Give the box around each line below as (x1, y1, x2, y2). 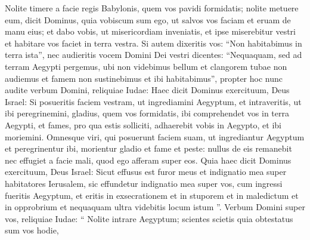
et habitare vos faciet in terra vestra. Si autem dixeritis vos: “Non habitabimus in (5, 36, 302, 49)
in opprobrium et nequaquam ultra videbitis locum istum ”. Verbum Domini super (5, 201, 305, 213)
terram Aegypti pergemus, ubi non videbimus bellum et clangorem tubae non (5, 60, 287, 72)
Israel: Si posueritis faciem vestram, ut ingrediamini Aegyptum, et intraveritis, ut (5, 95, 302, 107)
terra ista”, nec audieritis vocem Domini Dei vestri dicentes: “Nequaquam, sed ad (5, 48, 302, 61)
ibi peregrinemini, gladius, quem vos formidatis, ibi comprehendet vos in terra (5, 107, 289, 119)
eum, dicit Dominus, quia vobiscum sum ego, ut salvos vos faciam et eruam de (5, 13, 291, 26)
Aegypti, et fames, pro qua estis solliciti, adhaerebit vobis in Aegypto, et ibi (5, 118, 282, 131)
